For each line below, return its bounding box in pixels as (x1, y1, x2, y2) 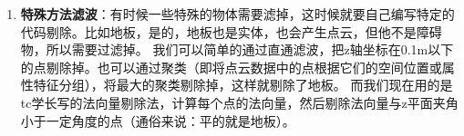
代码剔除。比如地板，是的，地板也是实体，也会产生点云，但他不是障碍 (20, 22, 442, 41)
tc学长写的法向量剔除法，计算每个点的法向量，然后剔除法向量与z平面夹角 (20, 92, 459, 112)
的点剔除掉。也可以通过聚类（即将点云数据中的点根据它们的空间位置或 (20, 57, 442, 76)
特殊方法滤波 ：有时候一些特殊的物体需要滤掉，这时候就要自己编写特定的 (20, 5, 455, 23)
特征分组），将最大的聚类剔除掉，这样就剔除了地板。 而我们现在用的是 (33, 75, 453, 94)
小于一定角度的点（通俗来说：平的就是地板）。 (20, 111, 295, 130)
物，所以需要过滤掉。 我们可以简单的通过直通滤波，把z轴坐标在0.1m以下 (20, 40, 454, 59)
